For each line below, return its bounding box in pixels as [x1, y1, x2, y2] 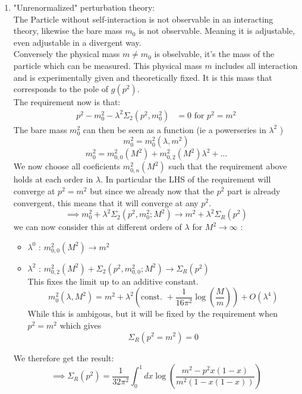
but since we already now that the [90, 184, 215, 197]
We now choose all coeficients [13, 160, 121, 172]
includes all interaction [215, 59, 298, 71]
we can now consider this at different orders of [13, 220, 182, 233]
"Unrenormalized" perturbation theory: [13, 1, 155, 13]
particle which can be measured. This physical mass [13, 59, 202, 71]
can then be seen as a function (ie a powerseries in [83, 123, 266, 135]
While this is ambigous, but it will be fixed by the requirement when [27, 307, 278, 320]
